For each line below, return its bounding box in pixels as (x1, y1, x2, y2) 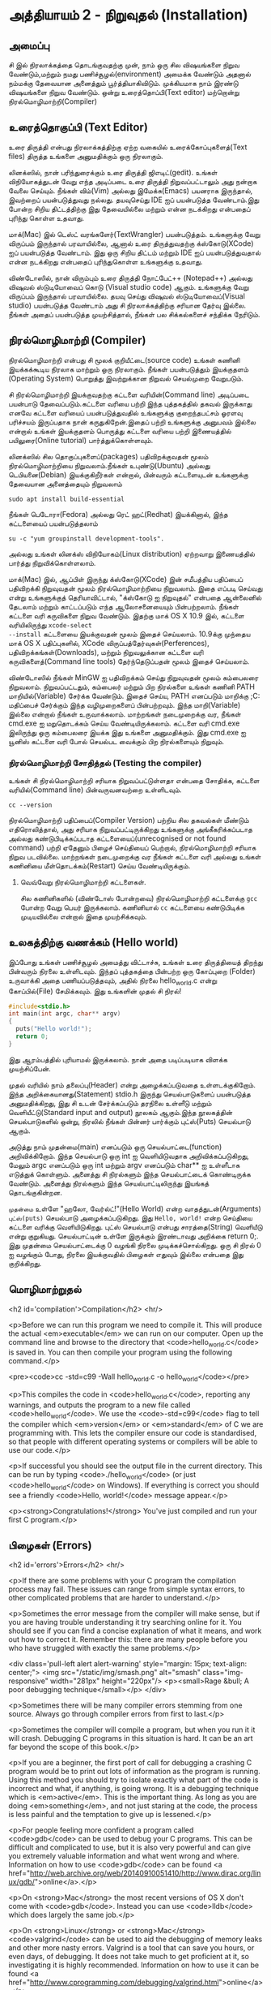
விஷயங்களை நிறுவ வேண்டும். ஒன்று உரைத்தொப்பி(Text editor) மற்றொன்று (8, 88, 240, 97)
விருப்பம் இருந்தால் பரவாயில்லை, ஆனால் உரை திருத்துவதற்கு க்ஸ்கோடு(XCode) (8, 238, 254, 248)
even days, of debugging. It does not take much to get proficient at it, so (8, 1952, 249, 1962)
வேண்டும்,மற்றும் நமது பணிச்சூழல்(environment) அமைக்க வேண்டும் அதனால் (8, 69, 252, 79)
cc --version (8, 801, 53, 809)
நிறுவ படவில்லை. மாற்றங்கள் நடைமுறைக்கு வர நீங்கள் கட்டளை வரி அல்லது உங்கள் (8, 851, 261, 861)
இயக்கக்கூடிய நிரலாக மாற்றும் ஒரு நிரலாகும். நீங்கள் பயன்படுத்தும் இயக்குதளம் (8, 364, 249, 374)
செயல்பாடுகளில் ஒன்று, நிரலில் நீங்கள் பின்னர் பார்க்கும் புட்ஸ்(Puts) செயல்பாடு (8, 1116, 251, 1126)
